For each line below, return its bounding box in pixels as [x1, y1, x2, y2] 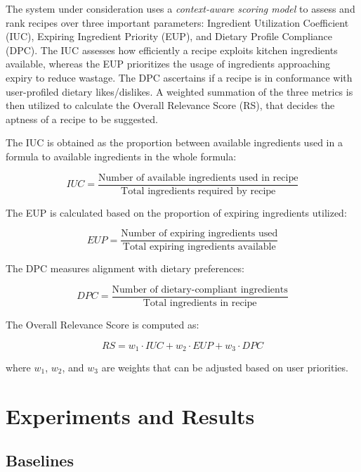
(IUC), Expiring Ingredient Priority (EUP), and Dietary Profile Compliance [6, 29, 333, 44]
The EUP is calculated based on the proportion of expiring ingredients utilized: [6, 205, 347, 219]
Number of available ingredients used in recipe [98, 172, 298, 183]
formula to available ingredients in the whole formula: [6, 148, 237, 163]
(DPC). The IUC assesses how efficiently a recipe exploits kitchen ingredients [6, 42, 338, 57]
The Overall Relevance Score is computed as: [6, 317, 199, 331]
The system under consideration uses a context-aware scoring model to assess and [6, 1, 355, 15]
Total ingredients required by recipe [121, 186, 276, 196]
